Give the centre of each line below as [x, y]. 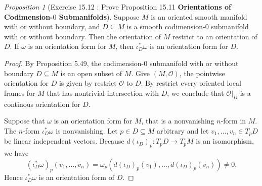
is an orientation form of [76, 177]
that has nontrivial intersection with [103, 92]
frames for [20, 92]
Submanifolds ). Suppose [99, 16]
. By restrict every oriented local [191, 83]
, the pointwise [202, 73]
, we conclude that [195, 92]
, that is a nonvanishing [178, 121]
